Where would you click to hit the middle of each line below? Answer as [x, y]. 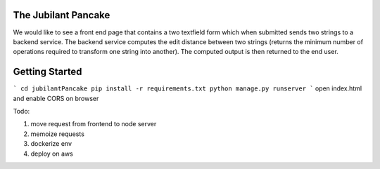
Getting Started [47, 72]
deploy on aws [52, 154]
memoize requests [57, 134]
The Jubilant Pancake [62, 15]
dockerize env [51, 144]
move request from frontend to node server [94, 124]
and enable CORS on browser [56, 98]
